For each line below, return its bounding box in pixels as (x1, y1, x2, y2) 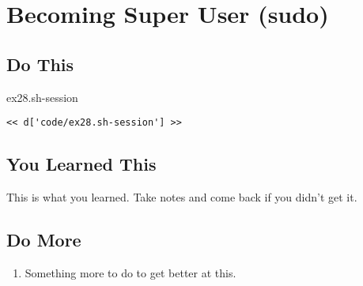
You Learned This (6, 152, 157, 176)
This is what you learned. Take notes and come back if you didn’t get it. (6, 189, 357, 205)
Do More (6, 228, 81, 252)
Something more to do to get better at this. (25, 264, 236, 280)
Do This (6, 51, 74, 76)
